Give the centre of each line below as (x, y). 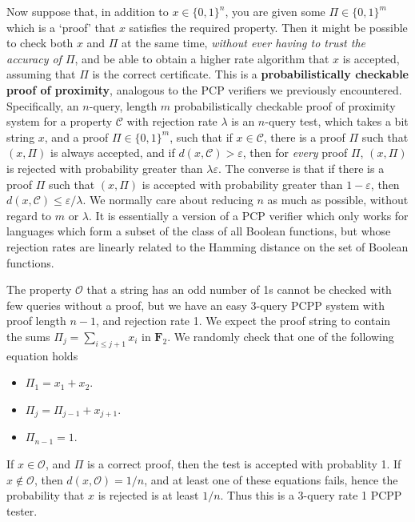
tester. (22, 510)
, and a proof (76, 137)
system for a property (60, 121)
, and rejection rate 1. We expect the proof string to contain (243, 321)
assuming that (41, 74)
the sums (28, 336)
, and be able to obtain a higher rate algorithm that (202, 58)
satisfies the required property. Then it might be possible (268, 27)
